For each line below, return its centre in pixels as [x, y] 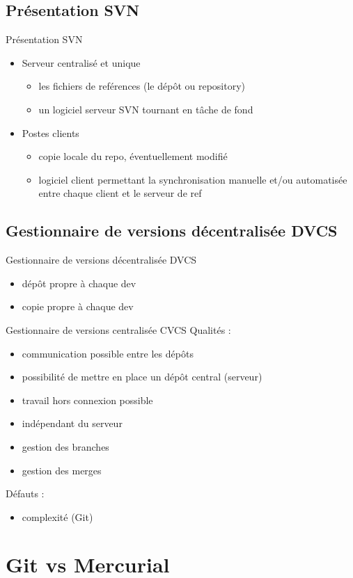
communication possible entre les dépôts [108, 353]
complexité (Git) [57, 516]
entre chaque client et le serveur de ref [120, 193]
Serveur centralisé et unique [81, 62]
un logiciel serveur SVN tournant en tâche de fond [146, 109]
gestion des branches [65, 446]
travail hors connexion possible [87, 400]
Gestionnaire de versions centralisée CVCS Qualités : [118, 329]
